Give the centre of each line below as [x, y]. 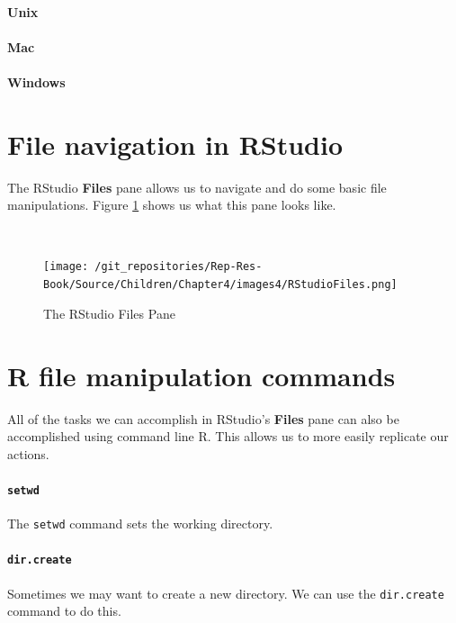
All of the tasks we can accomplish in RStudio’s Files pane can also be [203, 418]
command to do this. [64, 611]
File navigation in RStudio [175, 144]
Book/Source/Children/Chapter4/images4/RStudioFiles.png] [220, 285]
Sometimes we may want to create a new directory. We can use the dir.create [226, 593]
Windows [36, 81]
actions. [28, 453]
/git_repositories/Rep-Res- [179, 267]
